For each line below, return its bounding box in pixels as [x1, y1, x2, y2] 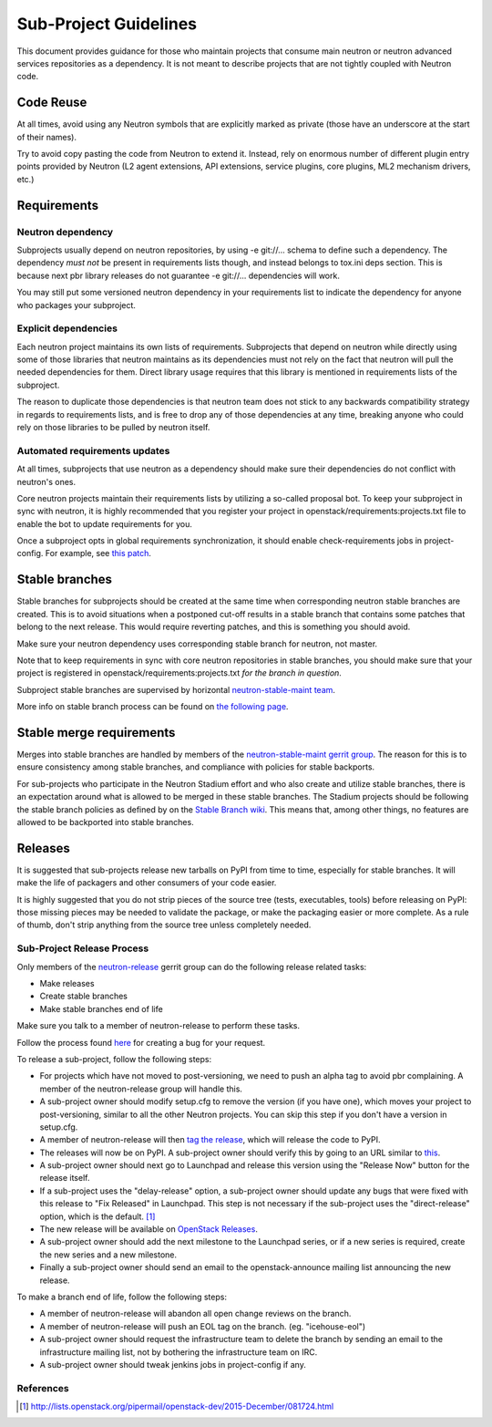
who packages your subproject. [16, 299, 137, 310]
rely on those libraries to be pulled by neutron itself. [16, 422, 210, 432]
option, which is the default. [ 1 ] [39, 1211, 156, 1222]
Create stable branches [39, 990, 128, 1002]
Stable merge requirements [16, 725, 176, 740]
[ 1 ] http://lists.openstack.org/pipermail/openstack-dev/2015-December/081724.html [19, 1401, 334, 1412]
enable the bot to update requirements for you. [16, 518, 193, 529]
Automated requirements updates [16, 444, 170, 457]
